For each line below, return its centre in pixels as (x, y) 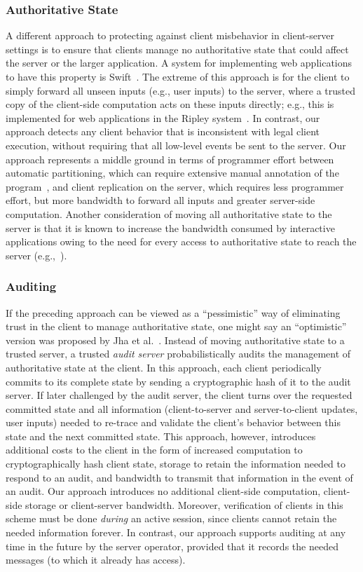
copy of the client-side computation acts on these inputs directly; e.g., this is (170, 104)
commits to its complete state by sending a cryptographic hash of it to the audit (178, 381)
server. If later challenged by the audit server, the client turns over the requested (179, 395)
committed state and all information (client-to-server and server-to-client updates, (182, 408)
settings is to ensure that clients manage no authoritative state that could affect (177, 49)
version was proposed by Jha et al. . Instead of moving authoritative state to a (175, 340)
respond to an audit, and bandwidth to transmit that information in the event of (179, 477)
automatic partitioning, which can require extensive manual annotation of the (172, 173)
